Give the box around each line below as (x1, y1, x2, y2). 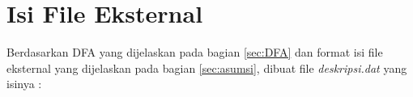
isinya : (6, 75, 42, 92)
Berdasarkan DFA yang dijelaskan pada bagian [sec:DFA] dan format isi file (6, 44, 383, 61)
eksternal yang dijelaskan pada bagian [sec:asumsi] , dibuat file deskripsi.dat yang (6, 59, 407, 76)
